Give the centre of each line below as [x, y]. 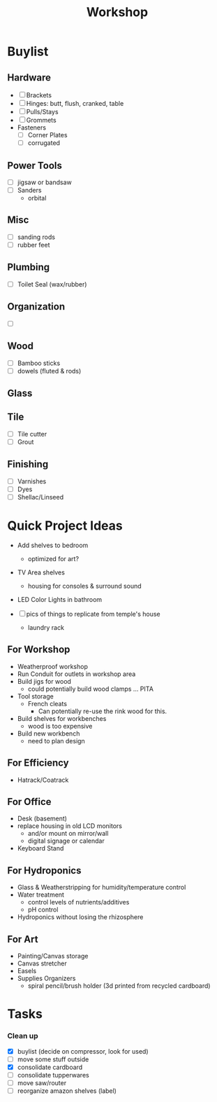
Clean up [23, 1036]
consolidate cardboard [50, 1067]
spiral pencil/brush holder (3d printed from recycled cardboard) [119, 986]
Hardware [29, 77]
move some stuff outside [53, 1059]
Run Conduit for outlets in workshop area [76, 674]
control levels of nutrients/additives [78, 902]
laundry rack [46, 627]
